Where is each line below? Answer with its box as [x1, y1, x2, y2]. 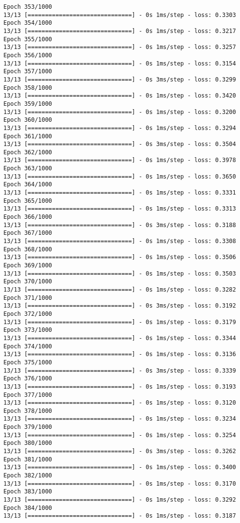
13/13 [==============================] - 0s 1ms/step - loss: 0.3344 [3, 334, 236, 342]
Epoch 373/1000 [3, 327, 52, 334]
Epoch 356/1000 [3, 51, 52, 59]
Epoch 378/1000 [3, 407, 52, 414]
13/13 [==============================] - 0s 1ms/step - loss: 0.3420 [3, 92, 236, 99]
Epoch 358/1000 [3, 84, 52, 91]
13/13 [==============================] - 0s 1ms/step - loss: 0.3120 [3, 399, 236, 407]
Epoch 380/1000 [3, 440, 52, 447]
